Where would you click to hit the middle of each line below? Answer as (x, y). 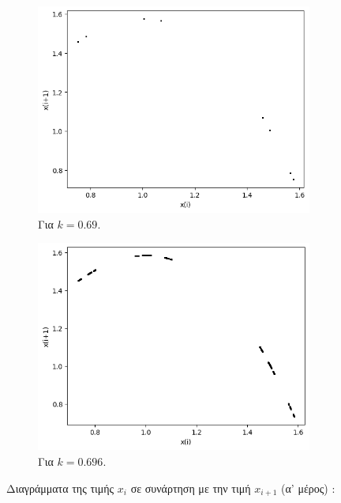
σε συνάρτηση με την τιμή (191, 488)
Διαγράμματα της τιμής (60, 488)
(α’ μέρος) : (308, 488)
